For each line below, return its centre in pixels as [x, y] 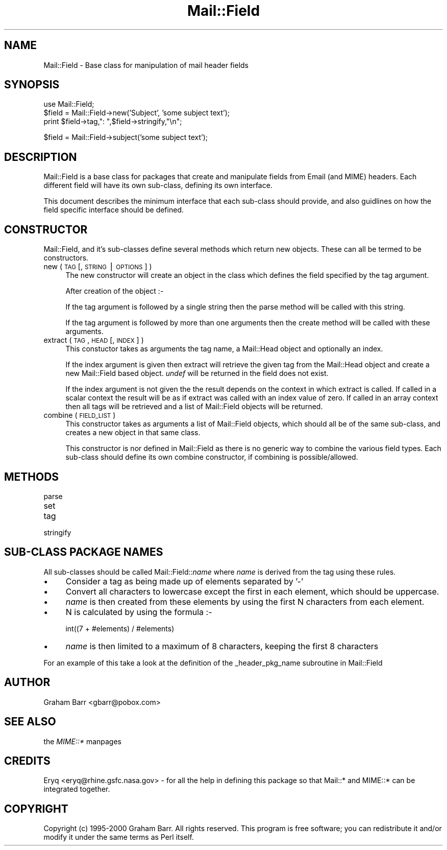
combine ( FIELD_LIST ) [80, 415]
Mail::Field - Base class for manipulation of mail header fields [146, 65]
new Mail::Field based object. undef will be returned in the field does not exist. [197, 373]
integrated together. [77, 789]
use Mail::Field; [69, 104]
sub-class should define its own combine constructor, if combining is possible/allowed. [212, 457]
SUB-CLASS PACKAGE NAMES [84, 552]
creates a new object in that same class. [133, 433]
